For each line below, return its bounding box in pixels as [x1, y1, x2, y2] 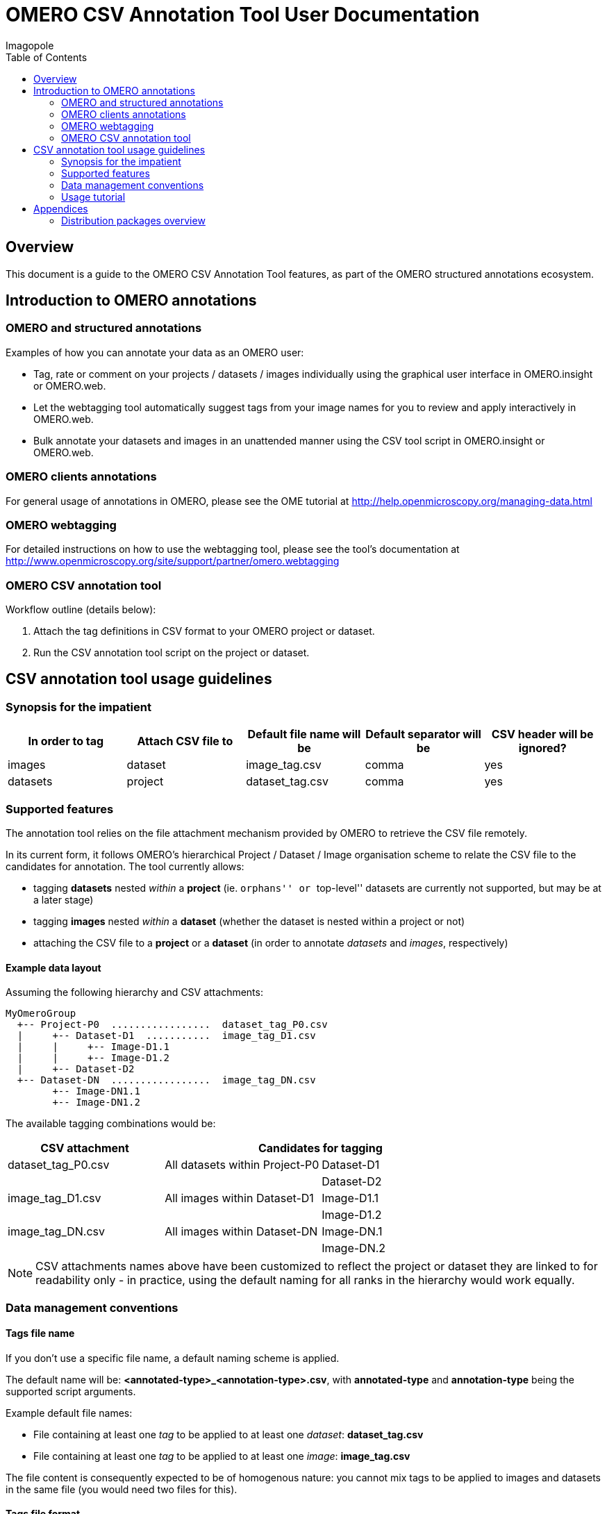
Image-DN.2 [322, 1241, 386, 1256]
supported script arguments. [6, 1385, 136, 1397]
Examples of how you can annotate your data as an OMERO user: [6, 346, 304, 358]
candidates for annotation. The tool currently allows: [6, 860, 244, 873]
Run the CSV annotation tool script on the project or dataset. [33, 647, 310, 659]
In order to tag [28, 734, 104, 749]
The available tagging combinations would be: [6, 1117, 216, 1130]
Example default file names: [6, 1406, 133, 1419]
